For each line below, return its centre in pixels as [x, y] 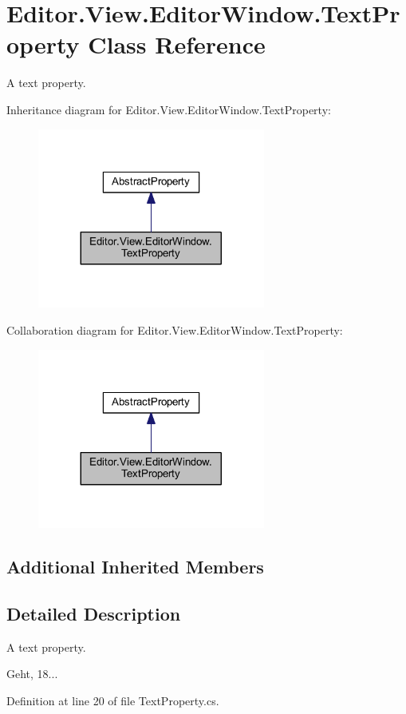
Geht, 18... [32, 674]
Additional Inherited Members [135, 567]
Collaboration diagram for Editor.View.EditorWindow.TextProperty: [175, 329]
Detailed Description [94, 614]
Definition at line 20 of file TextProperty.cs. [113, 701]
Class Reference [177, 44]
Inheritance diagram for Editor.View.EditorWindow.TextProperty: [169, 109]
